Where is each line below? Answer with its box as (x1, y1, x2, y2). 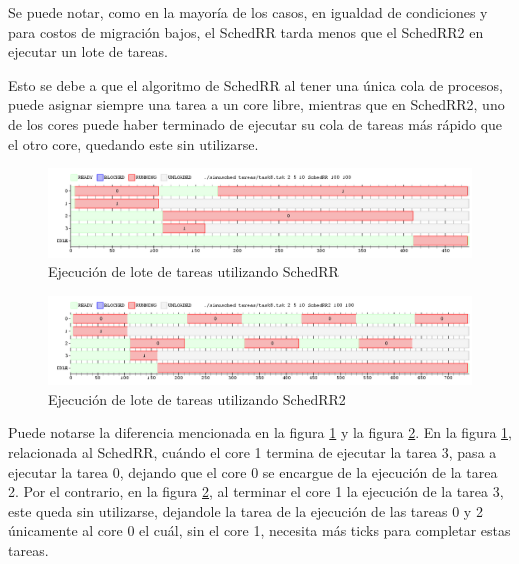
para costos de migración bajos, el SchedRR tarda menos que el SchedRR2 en (8, 21, 484, 42)
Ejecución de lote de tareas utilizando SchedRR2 (48, 388, 346, 409)
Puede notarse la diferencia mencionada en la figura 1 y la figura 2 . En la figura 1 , (8, 422, 512, 443)
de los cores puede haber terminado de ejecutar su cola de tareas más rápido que (8, 113, 503, 134)
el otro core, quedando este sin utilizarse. (8, 133, 259, 154)
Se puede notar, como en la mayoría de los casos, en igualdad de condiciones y (8, 2, 488, 22)
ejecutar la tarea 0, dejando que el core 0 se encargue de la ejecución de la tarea (8, 461, 498, 482)
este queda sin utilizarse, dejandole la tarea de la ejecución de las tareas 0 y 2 (8, 500, 483, 521)
